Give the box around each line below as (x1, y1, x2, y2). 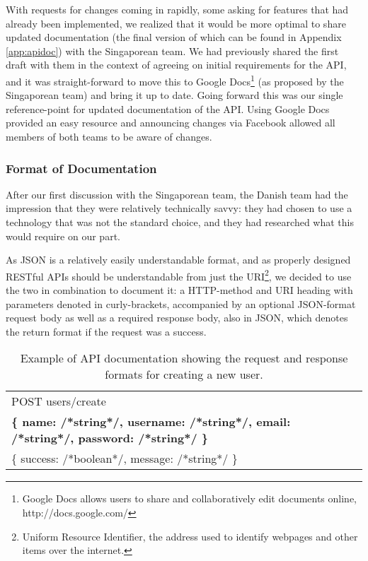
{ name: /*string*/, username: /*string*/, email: (11, 413, 291, 430)
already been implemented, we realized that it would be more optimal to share (6, 16, 346, 30)
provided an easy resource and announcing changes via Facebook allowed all (6, 115, 335, 130)
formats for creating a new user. (105, 366, 263, 383)
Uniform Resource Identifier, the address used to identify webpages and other (22, 528, 358, 543)
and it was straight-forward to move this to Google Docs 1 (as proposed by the (6, 71, 344, 88)
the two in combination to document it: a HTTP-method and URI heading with (6, 283, 353, 297)
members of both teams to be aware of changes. (6, 129, 212, 143)
